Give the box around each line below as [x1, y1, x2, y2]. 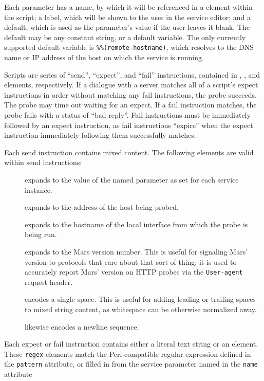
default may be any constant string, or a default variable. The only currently [4, 31, 246, 42]
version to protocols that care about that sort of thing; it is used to [25, 256, 237, 267]
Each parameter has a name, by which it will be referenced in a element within [4, 2, 253, 12]
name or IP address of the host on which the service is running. [4, 52, 204, 63]
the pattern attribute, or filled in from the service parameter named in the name [4, 358, 258, 369]
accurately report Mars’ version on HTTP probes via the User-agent [25, 266, 243, 277]
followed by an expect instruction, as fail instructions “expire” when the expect [4, 119, 253, 130]
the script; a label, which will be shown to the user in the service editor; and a [4, 11, 251, 22]
